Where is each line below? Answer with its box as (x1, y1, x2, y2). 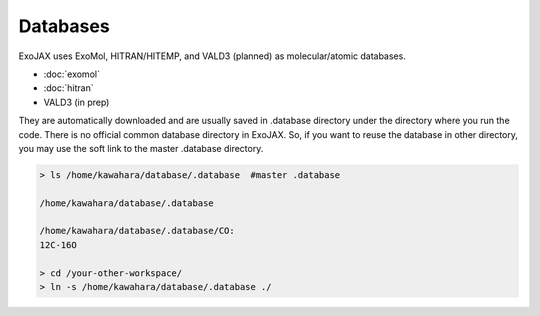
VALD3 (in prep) (43, 96, 110, 108)
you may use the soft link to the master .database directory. (18, 142, 264, 154)
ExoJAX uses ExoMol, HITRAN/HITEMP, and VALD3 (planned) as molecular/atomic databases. (18, 50, 407, 62)
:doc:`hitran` (43, 82, 94, 94)
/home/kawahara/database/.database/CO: (39, 225, 235, 237)
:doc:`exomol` (43, 68, 100, 80)
